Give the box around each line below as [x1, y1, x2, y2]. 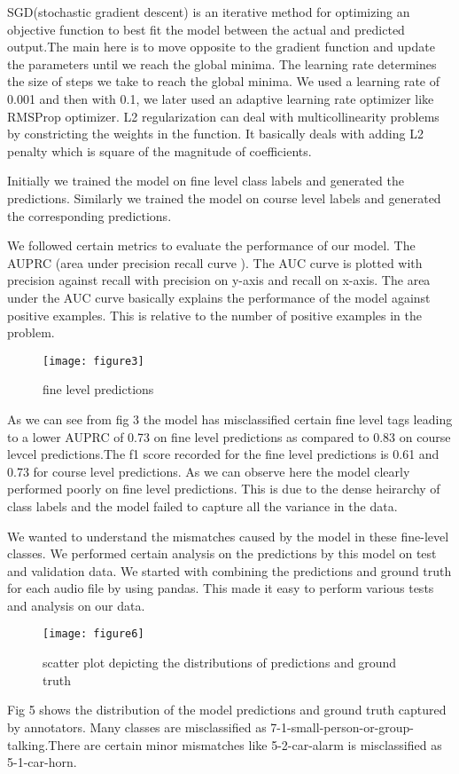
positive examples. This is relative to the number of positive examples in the [7, 305, 422, 324]
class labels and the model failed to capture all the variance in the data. [7, 496, 398, 515]
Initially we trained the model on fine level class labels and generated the [7, 171, 404, 190]
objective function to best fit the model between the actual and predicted [7, 20, 405, 38]
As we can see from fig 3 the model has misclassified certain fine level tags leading [7, 409, 453, 428]
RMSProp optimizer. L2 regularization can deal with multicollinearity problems [7, 107, 440, 125]
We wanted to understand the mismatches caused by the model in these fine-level [7, 526, 449, 545]
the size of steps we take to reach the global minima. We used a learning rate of [7, 72, 440, 91]
